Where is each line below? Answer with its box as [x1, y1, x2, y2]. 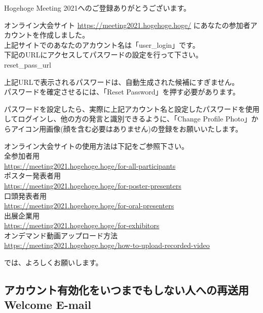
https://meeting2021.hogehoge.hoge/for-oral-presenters [4, 200, 174, 211]
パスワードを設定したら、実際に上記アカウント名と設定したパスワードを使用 [4, 103, 259, 114]
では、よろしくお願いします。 [4, 257, 103, 268]
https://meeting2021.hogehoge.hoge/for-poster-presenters [4, 180, 181, 191]
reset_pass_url [4, 59, 51, 70]
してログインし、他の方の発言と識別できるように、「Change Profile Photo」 [4, 113, 251, 124]
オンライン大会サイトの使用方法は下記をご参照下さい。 [4, 140, 189, 151]
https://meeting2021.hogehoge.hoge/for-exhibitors [4, 220, 160, 231]
